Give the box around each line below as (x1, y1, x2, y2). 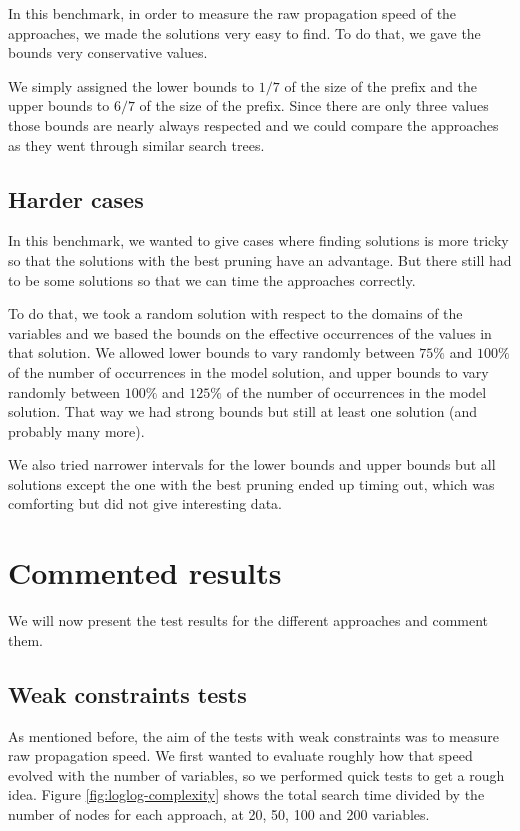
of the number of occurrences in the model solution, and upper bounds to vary (8, 361, 489, 382)
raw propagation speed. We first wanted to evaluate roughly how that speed (8, 745, 473, 766)
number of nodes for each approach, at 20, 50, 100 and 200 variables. (8, 803, 430, 824)
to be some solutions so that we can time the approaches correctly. (8, 269, 416, 290)
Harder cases (8, 183, 144, 214)
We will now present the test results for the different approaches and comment (8, 610, 489, 631)
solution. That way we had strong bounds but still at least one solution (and (8, 401, 478, 422)
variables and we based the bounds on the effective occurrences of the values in (8, 322, 492, 343)
